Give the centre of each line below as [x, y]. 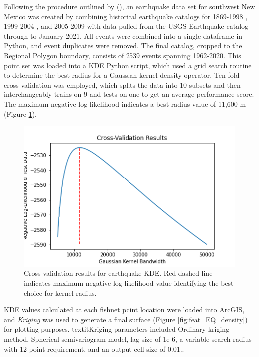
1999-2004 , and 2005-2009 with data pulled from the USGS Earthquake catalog [126, 26]
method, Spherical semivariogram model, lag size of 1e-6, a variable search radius [128, 338]
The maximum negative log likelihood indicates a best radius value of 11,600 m [125, 104]
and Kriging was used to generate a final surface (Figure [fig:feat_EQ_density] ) [126, 319]
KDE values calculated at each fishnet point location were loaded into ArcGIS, [124, 310]
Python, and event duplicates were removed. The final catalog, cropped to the [123, 45]
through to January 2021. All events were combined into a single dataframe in [123, 36]
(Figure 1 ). [20, 114]
